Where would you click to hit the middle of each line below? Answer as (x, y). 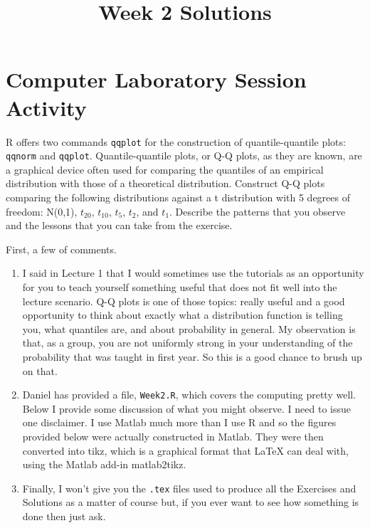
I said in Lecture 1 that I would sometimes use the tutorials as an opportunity (193, 273)
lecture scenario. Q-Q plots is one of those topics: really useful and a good (184, 301)
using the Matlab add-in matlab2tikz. (104, 464)
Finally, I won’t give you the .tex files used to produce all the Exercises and (189, 488)
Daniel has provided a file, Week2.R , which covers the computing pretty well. (189, 395)
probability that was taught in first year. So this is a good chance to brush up (192, 356)
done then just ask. (64, 516)
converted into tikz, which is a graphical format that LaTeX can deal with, (185, 450)
